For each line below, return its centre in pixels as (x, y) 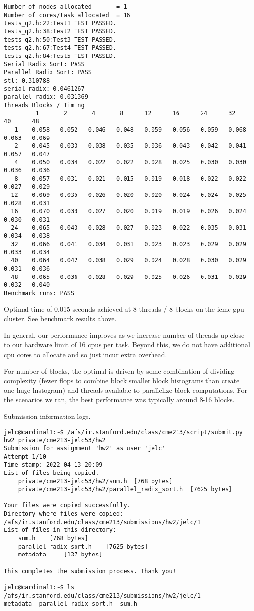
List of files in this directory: (60, 530)
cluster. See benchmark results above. (60, 319)
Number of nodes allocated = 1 (65, 7)
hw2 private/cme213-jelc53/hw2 (55, 440)
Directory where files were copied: (64, 514)
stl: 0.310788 (27, 80)
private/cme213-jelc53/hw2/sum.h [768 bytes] (95, 481)
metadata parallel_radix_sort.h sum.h (71, 604)
